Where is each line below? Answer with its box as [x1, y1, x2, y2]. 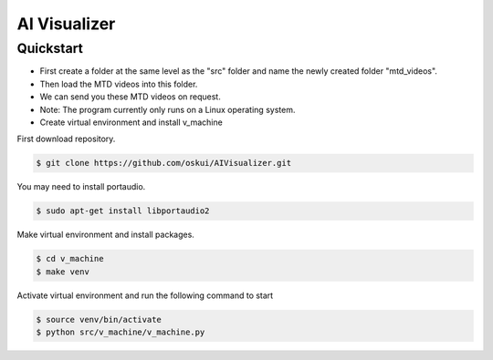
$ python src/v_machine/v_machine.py [36, 327, 205, 337]
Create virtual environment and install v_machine [39, 117, 223, 128]
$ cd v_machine [36, 253, 104, 264]
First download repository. [16, 133, 116, 145]
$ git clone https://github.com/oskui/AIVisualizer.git [36, 158, 292, 169]
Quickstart [16, 40, 84, 57]
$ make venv [36, 266, 90, 277]
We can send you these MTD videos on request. [39, 91, 221, 102]
